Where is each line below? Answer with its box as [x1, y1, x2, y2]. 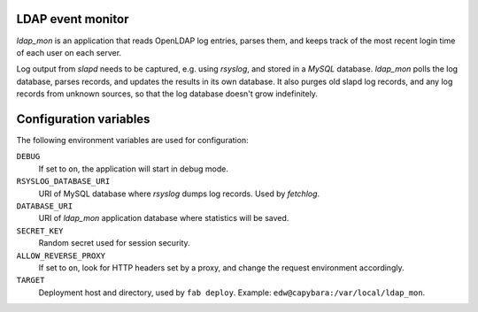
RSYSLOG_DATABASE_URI [16, 177, 111, 186]
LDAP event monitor [16, 11, 129, 27]
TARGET [16, 275, 45, 285]
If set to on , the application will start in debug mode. [38, 164, 229, 174]
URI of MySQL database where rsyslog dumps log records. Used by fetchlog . [38, 188, 320, 199]
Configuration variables [16, 111, 150, 126]
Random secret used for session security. [38, 238, 190, 248]
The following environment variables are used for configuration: [16, 134, 249, 145]
